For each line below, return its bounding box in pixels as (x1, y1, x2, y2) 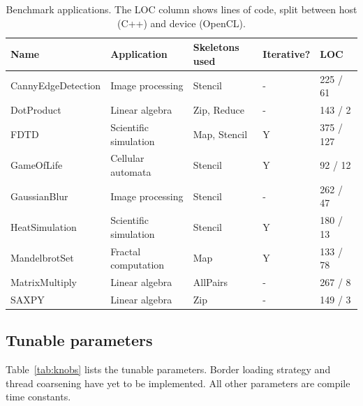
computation (110, 257, 165, 272)
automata (110, 164, 151, 179)
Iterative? (262, 46, 311, 61)
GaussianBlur (10, 188, 68, 203)
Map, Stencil (193, 126, 248, 141)
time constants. (6, 389, 71, 404)
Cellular (110, 151, 145, 165)
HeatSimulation (10, 220, 77, 234)
